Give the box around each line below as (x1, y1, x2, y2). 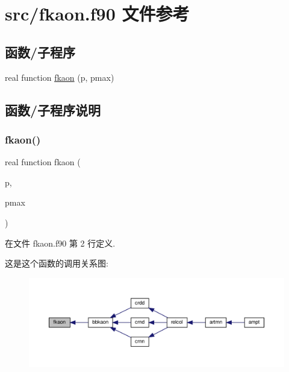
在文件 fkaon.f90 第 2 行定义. (5, 236, 116, 249)
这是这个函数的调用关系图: (5, 257, 108, 270)
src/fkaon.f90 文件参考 (5, 1, 190, 26)
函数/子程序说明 (5, 100, 101, 119)
